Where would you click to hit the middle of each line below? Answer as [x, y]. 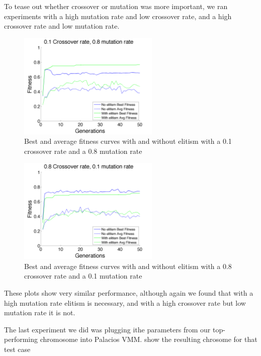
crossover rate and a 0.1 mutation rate [83, 276]
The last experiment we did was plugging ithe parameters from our [107, 329]
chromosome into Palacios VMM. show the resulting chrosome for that [149, 339]
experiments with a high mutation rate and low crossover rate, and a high [118, 16]
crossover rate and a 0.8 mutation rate [83, 151]
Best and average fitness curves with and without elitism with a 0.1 [128, 141]
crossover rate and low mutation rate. [62, 26]
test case [17, 349]
